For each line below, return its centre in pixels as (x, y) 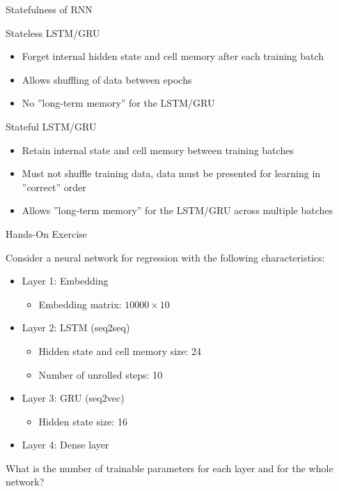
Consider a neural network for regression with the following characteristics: (165, 257)
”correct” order (54, 187)
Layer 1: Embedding (65, 281)
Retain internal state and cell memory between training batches (158, 150)
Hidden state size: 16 (83, 421)
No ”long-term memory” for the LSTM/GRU (118, 103)
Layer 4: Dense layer (65, 445)
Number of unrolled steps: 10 (101, 374)
